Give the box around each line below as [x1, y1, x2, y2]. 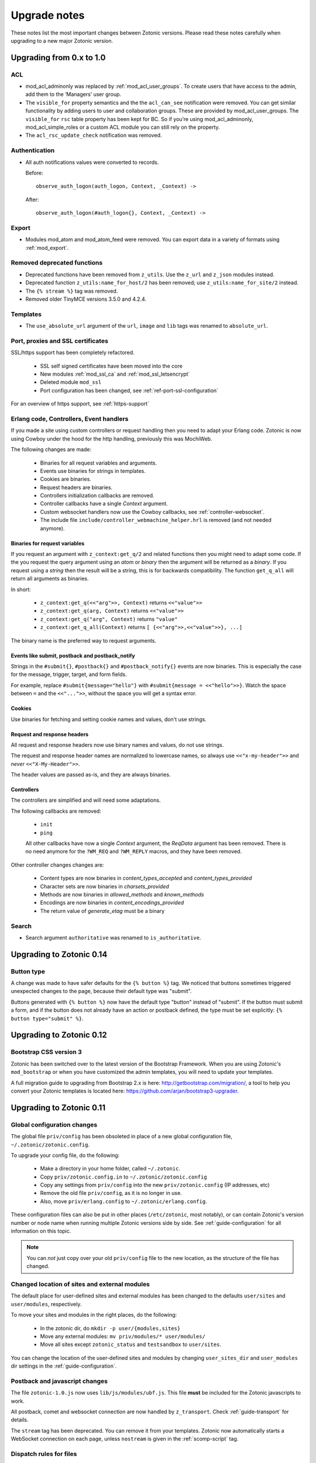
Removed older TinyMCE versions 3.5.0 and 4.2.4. [25, 296, 146, 303]
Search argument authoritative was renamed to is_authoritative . [25, 934, 201, 941]
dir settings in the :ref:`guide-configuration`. [11, 1362, 117, 1369]
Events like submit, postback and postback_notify [11, 652, 135, 659]
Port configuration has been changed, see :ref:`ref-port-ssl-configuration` [40, 387, 219, 394]
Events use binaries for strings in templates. [40, 467, 146, 474]
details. [11, 1416, 29, 1423]
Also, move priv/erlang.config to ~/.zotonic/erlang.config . [40, 1197, 207, 1205]
